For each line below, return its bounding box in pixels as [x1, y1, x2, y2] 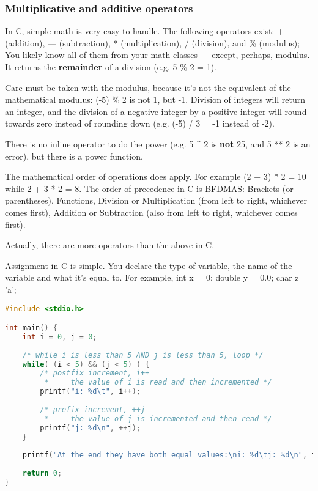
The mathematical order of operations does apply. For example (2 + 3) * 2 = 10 [5, 170, 306, 183]
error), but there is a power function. [5, 149, 143, 162]
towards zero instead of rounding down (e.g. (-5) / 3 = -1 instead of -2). [5, 117, 275, 130]
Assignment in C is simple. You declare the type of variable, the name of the [5, 259, 292, 271]
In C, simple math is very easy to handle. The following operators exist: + [5, 24, 284, 37]
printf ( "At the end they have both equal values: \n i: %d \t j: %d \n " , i [22, 451, 316, 460]
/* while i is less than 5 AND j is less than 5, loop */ [22, 350, 264, 360]
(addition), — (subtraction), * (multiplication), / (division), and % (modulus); [5, 36, 300, 49]
